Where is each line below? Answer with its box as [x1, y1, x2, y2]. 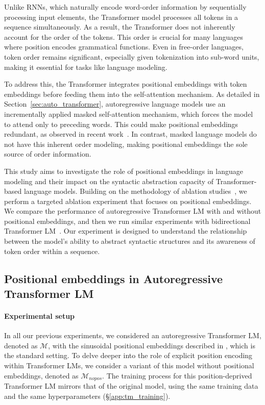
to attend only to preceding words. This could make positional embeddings [4, 118, 238, 129]
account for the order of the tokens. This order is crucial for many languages [4, 31, 244, 42]
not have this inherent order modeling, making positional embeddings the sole [4, 138, 248, 149]
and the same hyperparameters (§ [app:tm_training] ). [4, 390, 171, 401]
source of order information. [4, 148, 91, 159]
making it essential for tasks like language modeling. [4, 61, 167, 72]
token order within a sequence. [4, 245, 100, 256]
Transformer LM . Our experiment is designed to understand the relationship [4, 225, 247, 236]
